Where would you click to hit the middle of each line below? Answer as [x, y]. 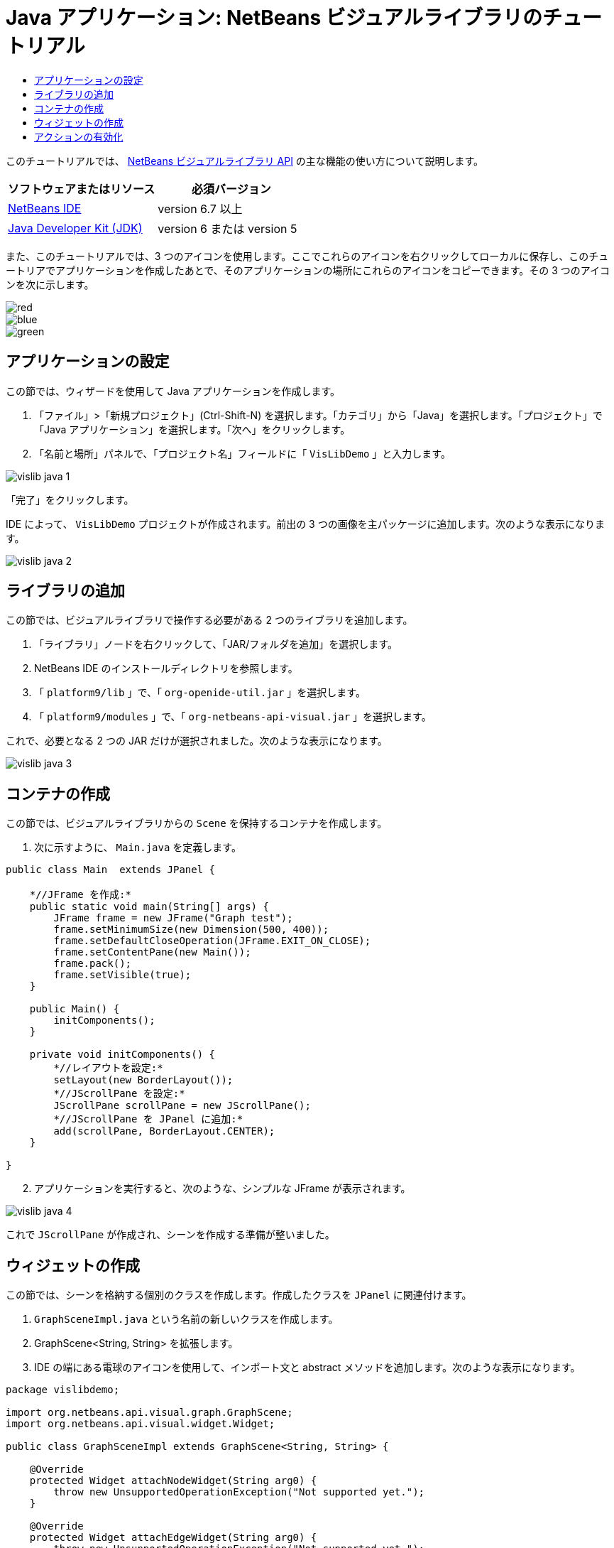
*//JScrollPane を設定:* [119, 1094]
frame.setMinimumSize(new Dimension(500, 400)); [191, 930]
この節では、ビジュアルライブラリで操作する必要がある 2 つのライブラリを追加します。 [209, 620]
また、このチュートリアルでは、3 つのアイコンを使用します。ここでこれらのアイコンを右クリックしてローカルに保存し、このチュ [307, 256]
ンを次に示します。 [50, 284]
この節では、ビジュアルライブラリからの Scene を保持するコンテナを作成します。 [197, 823]
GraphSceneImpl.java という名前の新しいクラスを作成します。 [186, 1319]
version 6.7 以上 [200, 209]
